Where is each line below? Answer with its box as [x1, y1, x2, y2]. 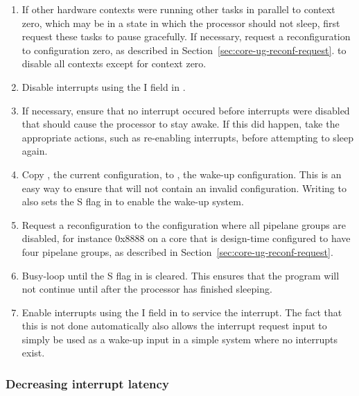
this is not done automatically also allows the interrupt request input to [21, 318, 327, 333]
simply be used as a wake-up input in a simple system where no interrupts [21, 332, 338, 346]
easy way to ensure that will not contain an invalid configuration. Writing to [21, 180, 347, 195]
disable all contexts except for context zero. [21, 56, 207, 71]
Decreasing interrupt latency [6, 375, 169, 392]
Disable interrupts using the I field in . [21, 79, 186, 94]
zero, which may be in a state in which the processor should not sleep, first [21, 15, 340, 30]
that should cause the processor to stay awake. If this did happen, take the [21, 117, 340, 131]
